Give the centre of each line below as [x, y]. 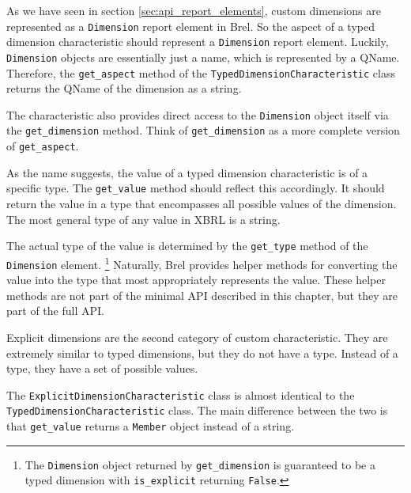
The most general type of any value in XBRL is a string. [143, 219]
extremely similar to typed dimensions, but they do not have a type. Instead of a [202, 353]
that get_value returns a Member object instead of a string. [151, 426]
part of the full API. [55, 311]
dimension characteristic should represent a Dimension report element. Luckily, [198, 42]
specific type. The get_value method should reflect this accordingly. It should [196, 188]
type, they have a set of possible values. [102, 368]
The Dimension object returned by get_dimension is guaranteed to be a [200, 464]
